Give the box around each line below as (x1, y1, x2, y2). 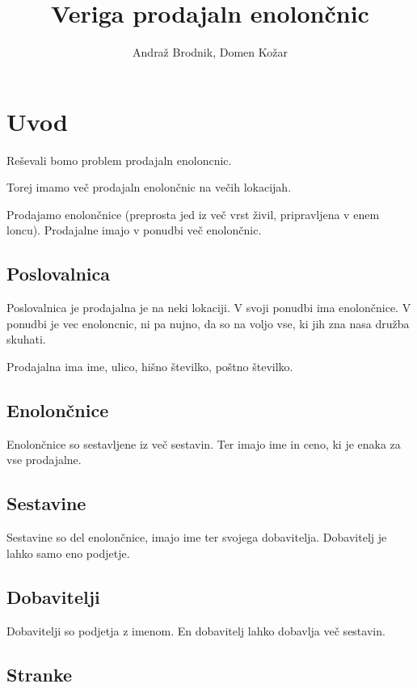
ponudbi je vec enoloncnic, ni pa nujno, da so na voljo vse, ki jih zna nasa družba (6, 314, 410, 331)
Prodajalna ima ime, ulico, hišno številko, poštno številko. (6, 358, 293, 375)
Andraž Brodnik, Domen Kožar (133, 44, 288, 61)
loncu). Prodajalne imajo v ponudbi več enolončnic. (6, 222, 262, 238)
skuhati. (6, 331, 46, 348)
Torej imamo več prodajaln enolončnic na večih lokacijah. (6, 179, 292, 196)
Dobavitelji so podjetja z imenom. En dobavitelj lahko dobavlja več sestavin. (6, 622, 385, 639)
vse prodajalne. (6, 451, 82, 468)
